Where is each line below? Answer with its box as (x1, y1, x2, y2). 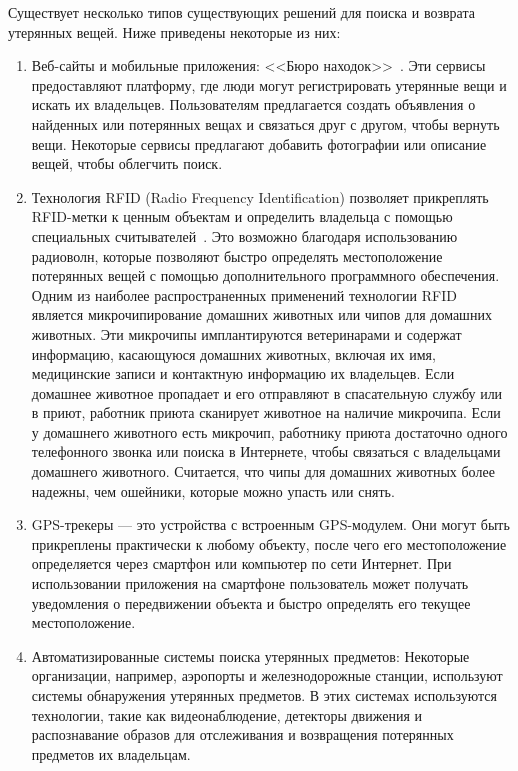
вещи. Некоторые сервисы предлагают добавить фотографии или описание (31, 133, 487, 154)
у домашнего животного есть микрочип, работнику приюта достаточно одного (31, 421, 508, 442)
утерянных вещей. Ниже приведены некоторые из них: (8, 21, 341, 42)
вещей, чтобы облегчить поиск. (31, 153, 223, 174)
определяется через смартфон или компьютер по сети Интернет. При (31, 553, 452, 574)
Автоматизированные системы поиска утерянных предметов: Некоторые (31, 645, 470, 666)
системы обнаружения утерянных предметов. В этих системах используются (31, 685, 497, 705)
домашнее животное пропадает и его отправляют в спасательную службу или (31, 382, 503, 403)
